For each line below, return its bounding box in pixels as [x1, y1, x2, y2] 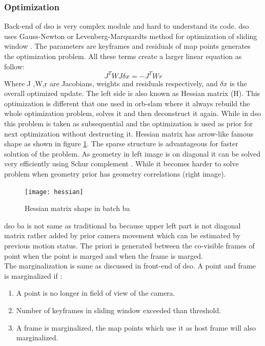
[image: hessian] [25, 188, 84, 196]
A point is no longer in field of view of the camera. [16, 287, 175, 298]
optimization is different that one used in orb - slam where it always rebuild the [4, 98, 250, 108]
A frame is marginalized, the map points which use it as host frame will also [16, 322, 256, 333]
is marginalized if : [4, 270, 63, 281]
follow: [4, 61, 25, 71]
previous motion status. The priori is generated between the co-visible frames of [4, 240, 255, 251]
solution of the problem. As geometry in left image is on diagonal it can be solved [4, 148, 261, 159]
